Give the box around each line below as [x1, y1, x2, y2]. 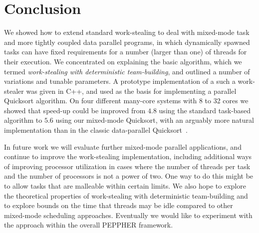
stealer [4, 85, 24, 96]
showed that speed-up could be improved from [4, 105, 146, 115]
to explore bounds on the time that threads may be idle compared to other [4, 200, 233, 211]
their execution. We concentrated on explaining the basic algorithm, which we [4, 56, 242, 66]
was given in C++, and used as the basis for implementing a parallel [26, 85, 237, 96]
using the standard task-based [159, 105, 251, 115]
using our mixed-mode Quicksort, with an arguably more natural [55, 115, 254, 125]
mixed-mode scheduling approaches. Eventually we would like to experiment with [4, 210, 253, 220]
